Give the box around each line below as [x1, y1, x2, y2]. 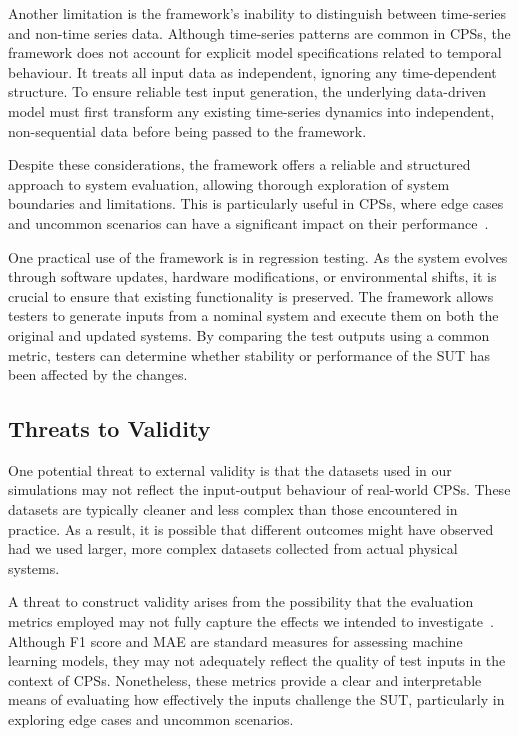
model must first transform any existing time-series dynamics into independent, [8, 100, 495, 121]
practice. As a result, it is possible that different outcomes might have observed [8, 518, 494, 539]
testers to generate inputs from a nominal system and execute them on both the [8, 305, 499, 326]
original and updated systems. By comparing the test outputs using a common [8, 324, 490, 345]
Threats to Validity [8, 413, 211, 444]
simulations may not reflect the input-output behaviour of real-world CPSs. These [8, 479, 511, 500]
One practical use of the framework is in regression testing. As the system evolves [8, 246, 508, 267]
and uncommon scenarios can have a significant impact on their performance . [8, 212, 489, 233]
